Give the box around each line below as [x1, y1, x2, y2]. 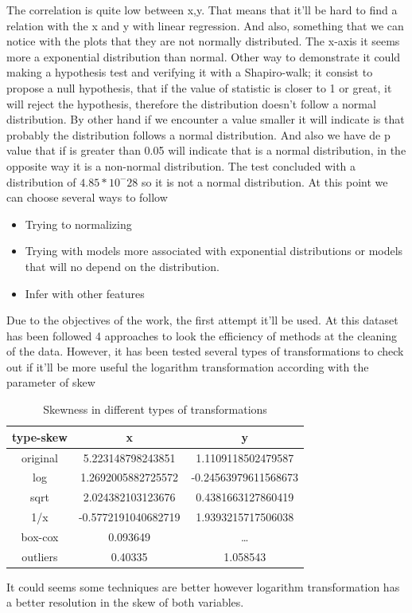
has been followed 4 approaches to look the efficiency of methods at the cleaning [6, 327, 398, 344]
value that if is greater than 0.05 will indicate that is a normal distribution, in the [6, 142, 406, 159]
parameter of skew [6, 374, 95, 391]
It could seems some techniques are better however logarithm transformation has [6, 578, 400, 595]
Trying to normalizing [25, 215, 132, 232]
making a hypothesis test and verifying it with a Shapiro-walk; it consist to [6, 64, 373, 81]
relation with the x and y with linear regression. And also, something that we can [6, 17, 404, 33]
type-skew [12, 428, 68, 445]
